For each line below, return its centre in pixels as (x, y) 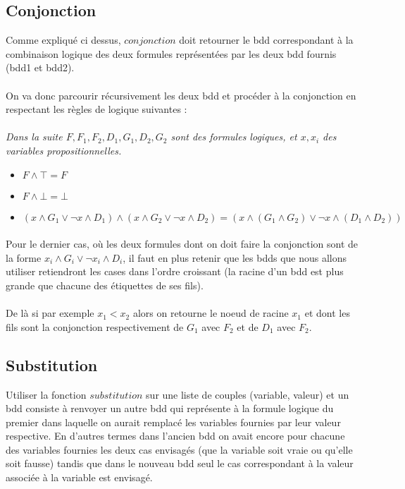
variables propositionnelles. (64, 150)
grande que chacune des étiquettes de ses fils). (105, 285)
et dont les (327, 313)
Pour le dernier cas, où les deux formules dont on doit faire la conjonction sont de (182, 244)
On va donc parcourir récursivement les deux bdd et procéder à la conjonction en (181, 95)
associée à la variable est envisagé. (79, 477)
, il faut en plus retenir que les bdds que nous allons (235, 257)
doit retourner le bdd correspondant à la (266, 40)
